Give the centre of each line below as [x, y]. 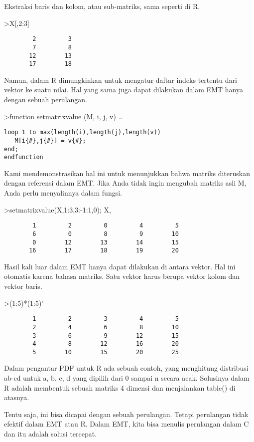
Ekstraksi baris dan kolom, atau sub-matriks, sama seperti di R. [102, 6]
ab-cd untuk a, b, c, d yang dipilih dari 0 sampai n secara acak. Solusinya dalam [127, 378]
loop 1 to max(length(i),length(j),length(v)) [82, 132]
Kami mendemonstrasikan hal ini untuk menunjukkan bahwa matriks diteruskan [127, 173]
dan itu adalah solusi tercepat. [51, 434]
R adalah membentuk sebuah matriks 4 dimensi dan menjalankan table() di [120, 387]
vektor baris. [23, 286]
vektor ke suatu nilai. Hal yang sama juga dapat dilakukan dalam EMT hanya [124, 90]
